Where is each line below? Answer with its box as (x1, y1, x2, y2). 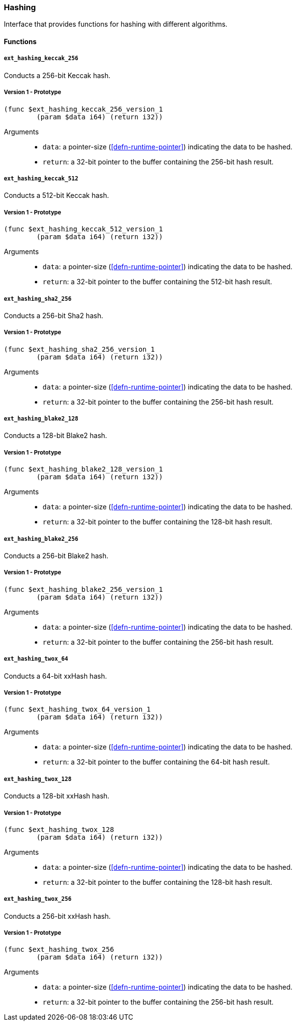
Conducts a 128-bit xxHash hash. (4, 792, 110, 800)
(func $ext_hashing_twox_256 (4, 945, 114, 954)
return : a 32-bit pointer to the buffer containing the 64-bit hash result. (43, 758, 270, 766)
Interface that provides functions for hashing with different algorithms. (4, 20, 228, 29)
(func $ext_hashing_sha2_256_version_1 (4, 345, 155, 353)
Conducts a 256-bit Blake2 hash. (4, 552, 109, 560)
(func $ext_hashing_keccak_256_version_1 (4, 105, 163, 113)
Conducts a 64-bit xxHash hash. (4, 671, 107, 680)
